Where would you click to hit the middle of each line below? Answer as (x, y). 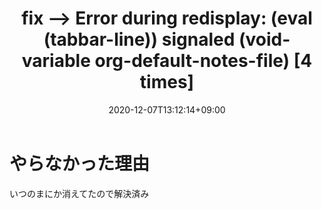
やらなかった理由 (80, 163)
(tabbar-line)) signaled (139, 39)
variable (56, 61)
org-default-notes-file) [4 (203, 61)
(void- (264, 39)
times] (167, 82)
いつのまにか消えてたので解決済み (79, 193)
